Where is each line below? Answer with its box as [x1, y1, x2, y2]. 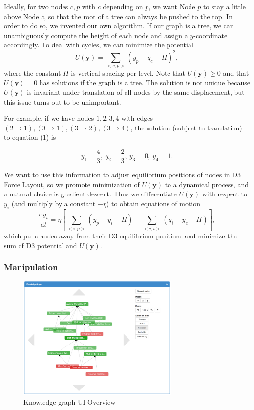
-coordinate [193, 30, 228, 40]
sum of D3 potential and [4, 240, 77, 250]
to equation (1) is [4, 132, 56, 142]
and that [223, 67, 249, 78]
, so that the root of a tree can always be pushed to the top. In [44, 11, 233, 21]
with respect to [202, 189, 247, 199]
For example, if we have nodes [4, 113, 94, 123]
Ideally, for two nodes [4, 1, 68, 11]
